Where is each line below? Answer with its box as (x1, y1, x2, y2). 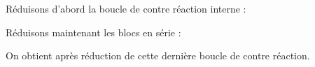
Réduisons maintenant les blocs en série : (6, 24, 181, 39)
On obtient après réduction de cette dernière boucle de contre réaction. (6, 48, 310, 63)
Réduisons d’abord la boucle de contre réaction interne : (6, 1, 246, 15)
